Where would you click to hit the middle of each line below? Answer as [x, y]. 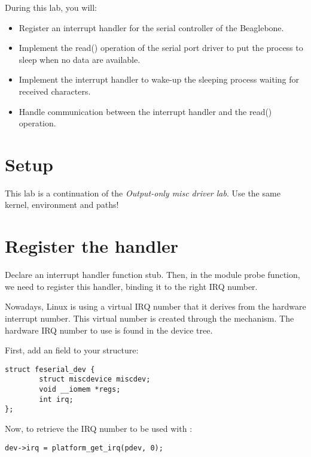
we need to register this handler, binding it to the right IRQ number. [131, 286]
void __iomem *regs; [80, 390]
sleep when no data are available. [80, 59]
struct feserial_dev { [50, 369]
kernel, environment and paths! [62, 205]
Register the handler [92, 246]
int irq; [56, 399]
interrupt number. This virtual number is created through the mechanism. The [150, 318]
